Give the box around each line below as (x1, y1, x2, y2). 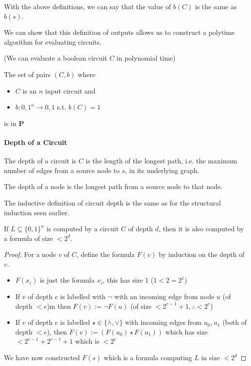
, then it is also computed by (158, 223, 244, 234)
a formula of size (4, 233, 53, 243)
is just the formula (40, 275, 95, 285)
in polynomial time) (117, 53, 176, 63)
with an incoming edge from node (114, 291, 215, 302)
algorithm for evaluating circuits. (4, 36, 101, 47)
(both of (222, 317, 247, 327)
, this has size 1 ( (102, 275, 154, 285)
